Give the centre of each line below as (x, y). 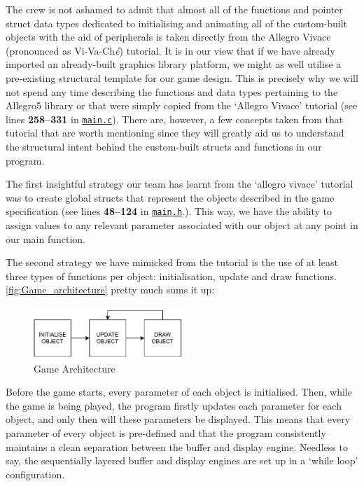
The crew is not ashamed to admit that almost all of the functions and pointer (174, 9)
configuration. (35, 474)
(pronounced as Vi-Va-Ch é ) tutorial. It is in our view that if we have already (170, 50)
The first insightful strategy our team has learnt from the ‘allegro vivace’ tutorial (180, 184)
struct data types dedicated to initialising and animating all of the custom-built (177, 23)
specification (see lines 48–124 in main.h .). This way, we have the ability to (169, 211)
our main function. (46, 238)
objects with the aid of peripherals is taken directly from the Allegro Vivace (168, 37)
